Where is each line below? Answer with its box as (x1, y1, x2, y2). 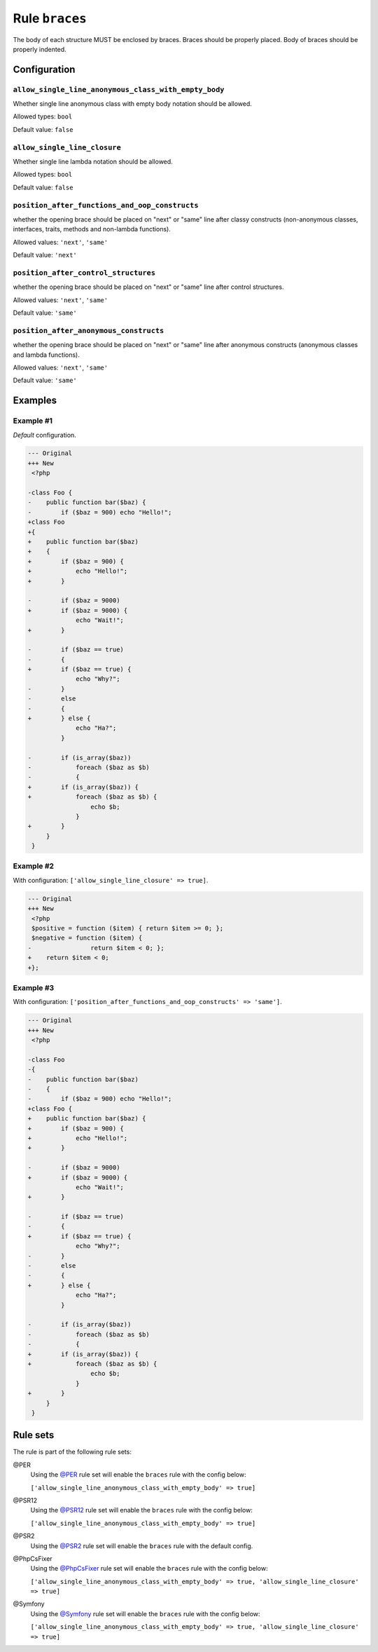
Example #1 (13, 416, 52, 426)
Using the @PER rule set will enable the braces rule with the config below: (30, 1470, 246, 1479)
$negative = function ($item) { (31, 934, 143, 942)
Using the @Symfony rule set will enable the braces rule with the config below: (30, 1609, 260, 1618)
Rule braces (13, 11, 87, 26)
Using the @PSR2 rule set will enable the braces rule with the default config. (30, 1541, 253, 1550)
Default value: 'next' (13, 251, 77, 259)
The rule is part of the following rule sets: (13, 1448, 132, 1456)
